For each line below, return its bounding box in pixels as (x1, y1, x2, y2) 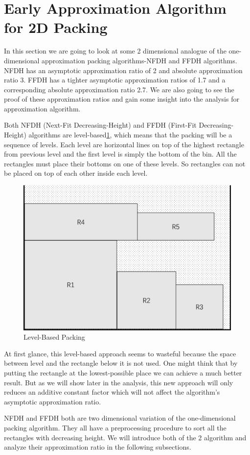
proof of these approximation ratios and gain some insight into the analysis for (4, 94, 239, 104)
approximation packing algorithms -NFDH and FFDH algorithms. (42, 55, 237, 65)
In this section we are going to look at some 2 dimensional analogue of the (4, 46, 227, 56)
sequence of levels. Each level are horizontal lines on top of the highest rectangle (4, 139, 244, 149)
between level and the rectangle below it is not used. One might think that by (4, 358, 238, 368)
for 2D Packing (4, 17, 108, 37)
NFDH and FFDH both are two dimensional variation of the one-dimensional (4, 413, 236, 423)
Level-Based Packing (23, 332, 85, 342)
